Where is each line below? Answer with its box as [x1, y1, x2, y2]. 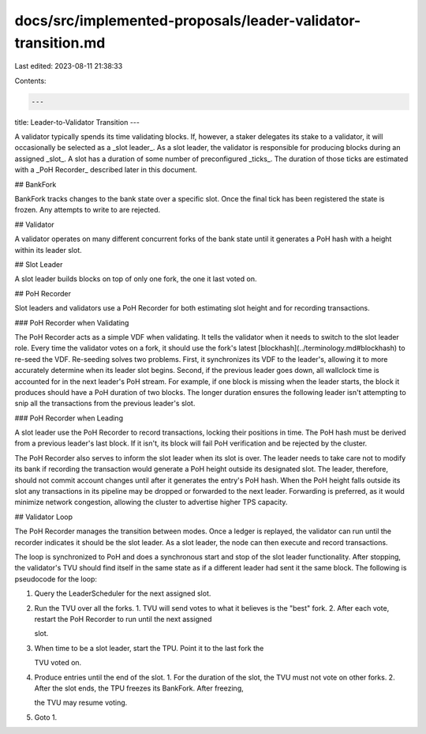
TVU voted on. [34, 658, 82, 668]
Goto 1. [34, 712, 58, 722]
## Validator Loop [14, 512, 73, 521]
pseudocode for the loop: [14, 574, 98, 584]
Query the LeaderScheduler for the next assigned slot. [34, 589, 211, 598]
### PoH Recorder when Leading [14, 413, 124, 423]
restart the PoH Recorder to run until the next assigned [34, 614, 212, 623]
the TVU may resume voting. [34, 698, 128, 707]
